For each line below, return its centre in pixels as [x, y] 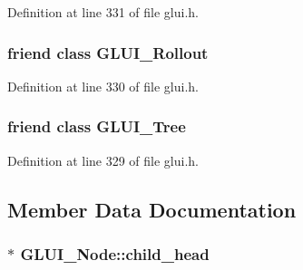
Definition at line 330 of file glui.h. [103, 86]
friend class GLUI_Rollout [108, 52]
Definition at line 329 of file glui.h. [103, 160]
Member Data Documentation [152, 209]
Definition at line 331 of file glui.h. [103, 12]
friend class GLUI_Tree [97, 126]
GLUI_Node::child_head [115, 253]
